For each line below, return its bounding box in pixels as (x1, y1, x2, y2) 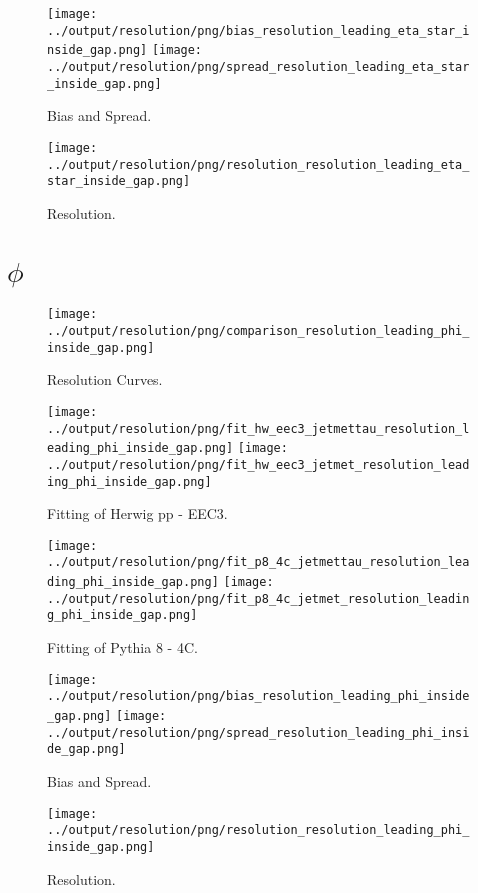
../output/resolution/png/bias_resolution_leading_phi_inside (47, 689, 470, 704)
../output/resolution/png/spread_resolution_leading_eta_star (47, 59, 470, 74)
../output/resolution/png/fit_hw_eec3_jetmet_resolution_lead (47, 457, 470, 472)
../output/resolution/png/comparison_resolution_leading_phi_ (47, 324, 470, 339)
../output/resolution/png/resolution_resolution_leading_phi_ (47, 823, 470, 838)
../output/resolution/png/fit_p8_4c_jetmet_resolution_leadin (47, 591, 470, 606)
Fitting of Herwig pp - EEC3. (47, 503, 228, 524)
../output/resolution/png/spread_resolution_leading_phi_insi (47, 725, 470, 740)
